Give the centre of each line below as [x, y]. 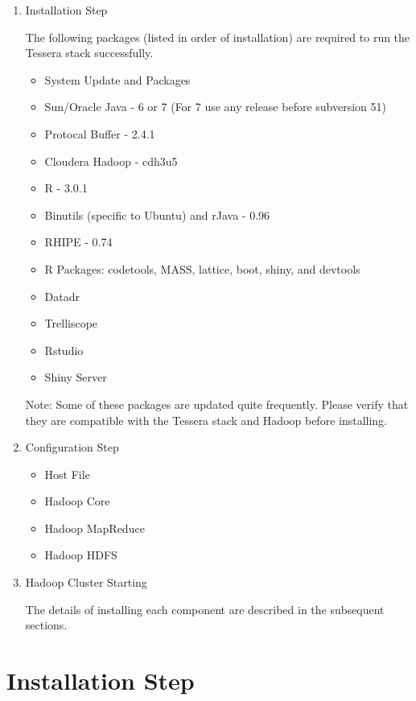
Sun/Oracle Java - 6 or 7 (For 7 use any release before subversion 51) [215, 107]
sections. [46, 625]
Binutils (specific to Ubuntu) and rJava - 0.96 [157, 214]
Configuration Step [72, 447]
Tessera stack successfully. [89, 53]
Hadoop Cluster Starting [86, 582]
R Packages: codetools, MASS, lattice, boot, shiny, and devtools [202, 268]
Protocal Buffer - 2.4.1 [100, 133]
